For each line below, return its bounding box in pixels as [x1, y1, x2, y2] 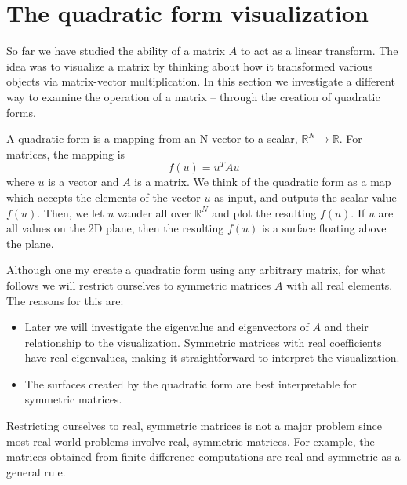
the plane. [6, 235, 54, 251]
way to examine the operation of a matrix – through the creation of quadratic [6, 88, 380, 104]
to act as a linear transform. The [240, 42, 398, 59]
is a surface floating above [261, 220, 387, 236]
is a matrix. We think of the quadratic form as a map [134, 173, 391, 190]
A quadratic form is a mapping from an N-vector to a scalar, [6, 130, 298, 147]
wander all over [117, 204, 191, 221]
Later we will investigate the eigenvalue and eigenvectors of [24, 319, 309, 335]
